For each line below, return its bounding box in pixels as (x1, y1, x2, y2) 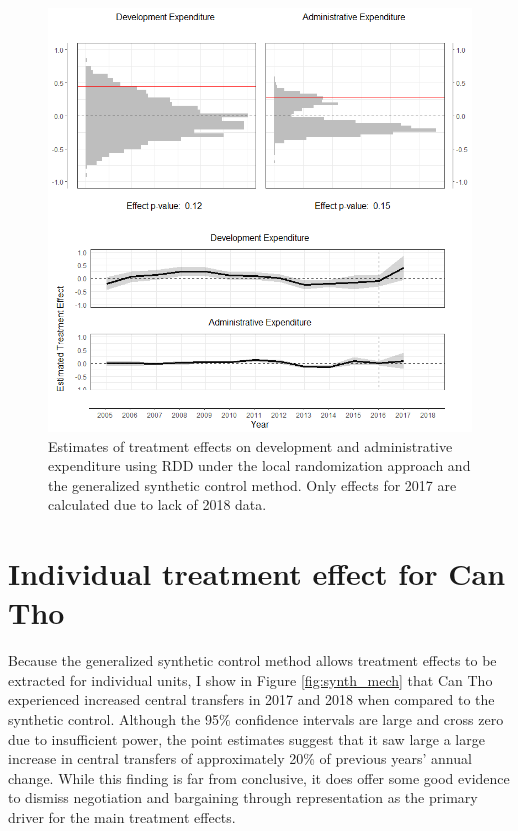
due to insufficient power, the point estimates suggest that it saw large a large (8, 728, 485, 749)
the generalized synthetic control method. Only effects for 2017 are (48, 474, 457, 495)
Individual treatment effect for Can (8, 553, 506, 594)
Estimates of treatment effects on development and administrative (48, 435, 453, 456)
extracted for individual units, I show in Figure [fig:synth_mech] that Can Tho (8, 669, 493, 690)
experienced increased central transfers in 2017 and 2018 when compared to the (8, 689, 495, 710)
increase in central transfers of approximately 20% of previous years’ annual (8, 748, 472, 769)
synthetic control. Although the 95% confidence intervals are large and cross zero (8, 709, 504, 730)
